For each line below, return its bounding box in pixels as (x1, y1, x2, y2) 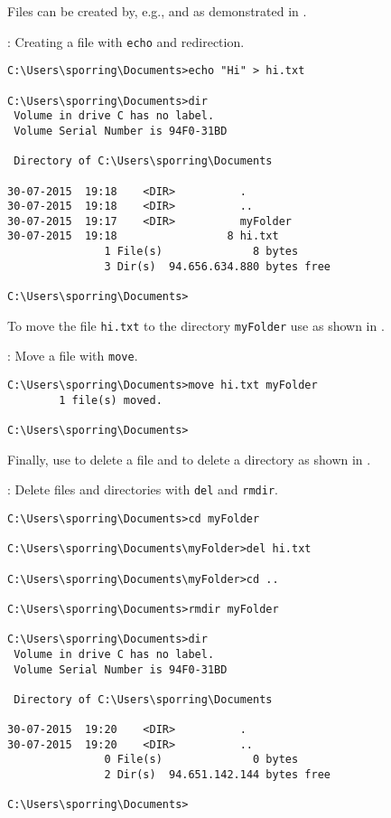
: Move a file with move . (7, 346, 138, 365)
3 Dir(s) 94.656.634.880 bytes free (104, 259, 330, 273)
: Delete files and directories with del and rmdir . (7, 480, 278, 499)
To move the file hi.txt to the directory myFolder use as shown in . (7, 315, 385, 334)
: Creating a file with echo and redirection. (7, 32, 245, 51)
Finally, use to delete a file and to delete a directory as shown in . (7, 449, 371, 468)
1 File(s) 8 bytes (104, 245, 299, 259)
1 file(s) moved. (59, 393, 163, 407)
